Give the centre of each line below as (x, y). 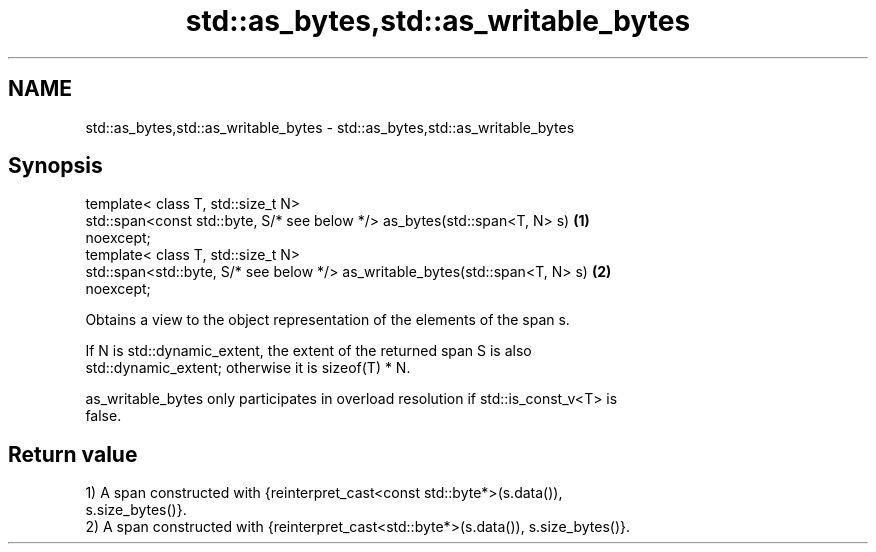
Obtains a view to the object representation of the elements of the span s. (327, 320)
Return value (73, 454)
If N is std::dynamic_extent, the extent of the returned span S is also (308, 351)
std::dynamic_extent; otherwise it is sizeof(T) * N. (248, 368)
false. (103, 416)
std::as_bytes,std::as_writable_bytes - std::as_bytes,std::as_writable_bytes (330, 127)
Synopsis (55, 166)
